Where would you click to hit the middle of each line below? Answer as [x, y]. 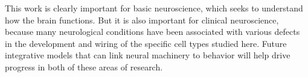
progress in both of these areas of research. [84, 66]
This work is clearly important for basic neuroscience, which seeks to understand [154, 8]
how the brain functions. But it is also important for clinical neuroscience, [142, 20]
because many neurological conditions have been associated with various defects [152, 32]
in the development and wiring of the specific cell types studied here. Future [146, 43]
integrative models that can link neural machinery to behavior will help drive [148, 55]
